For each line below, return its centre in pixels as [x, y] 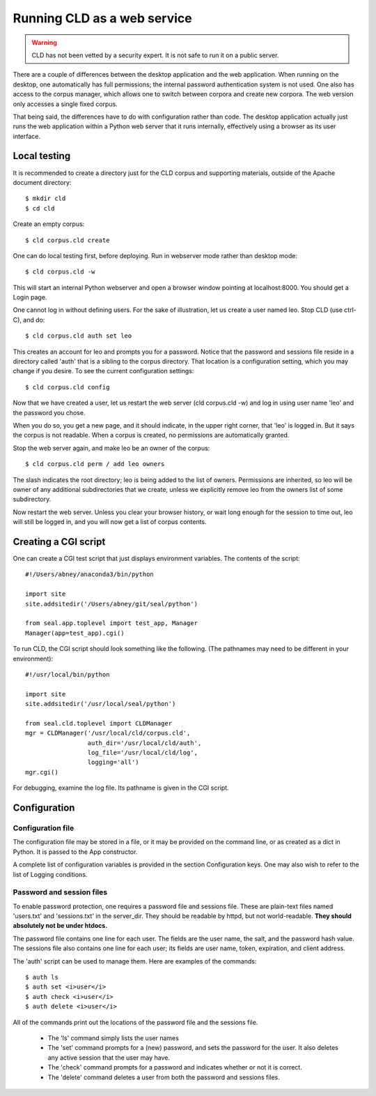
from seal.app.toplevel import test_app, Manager [112, 623]
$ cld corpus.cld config [68, 387]
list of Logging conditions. [50, 874]
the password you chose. [49, 412]
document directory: [42, 182]
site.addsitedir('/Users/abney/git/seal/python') [112, 604]
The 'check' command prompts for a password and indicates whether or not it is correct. [175, 1067]
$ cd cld [40, 208]
